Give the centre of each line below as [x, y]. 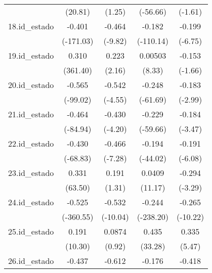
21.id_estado [31, 114]
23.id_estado [31, 173]
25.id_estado [31, 231]
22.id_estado [31, 143]
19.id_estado [31, 55]
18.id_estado [31, 26]
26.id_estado [31, 261]
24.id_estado [31, 202]
